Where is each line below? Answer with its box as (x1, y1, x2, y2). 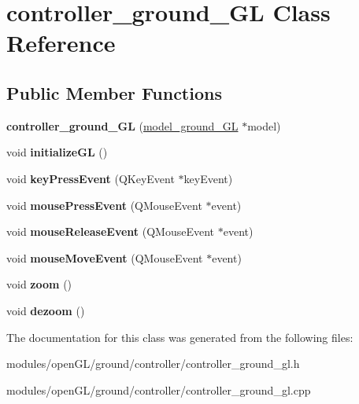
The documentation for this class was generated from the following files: (6, 329, 353, 345)
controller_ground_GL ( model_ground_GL (6, 117, 239, 134)
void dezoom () (6, 302, 85, 318)
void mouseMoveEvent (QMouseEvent (6, 249, 203, 266)
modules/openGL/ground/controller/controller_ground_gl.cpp (6, 381, 311, 398)
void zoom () (6, 276, 72, 292)
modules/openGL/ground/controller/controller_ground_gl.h (6, 355, 300, 372)
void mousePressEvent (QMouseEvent (6, 196, 202, 213)
